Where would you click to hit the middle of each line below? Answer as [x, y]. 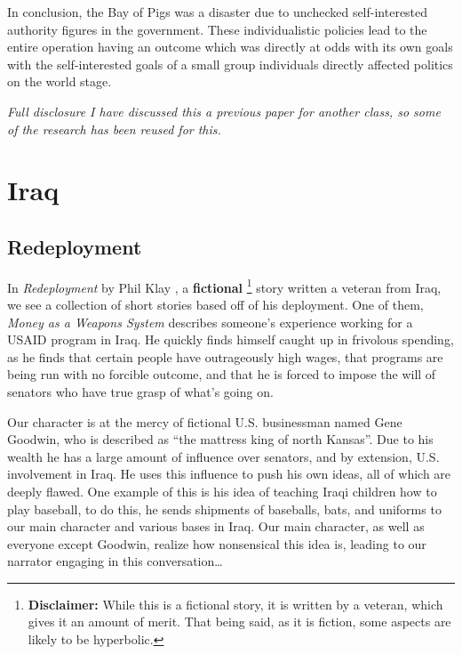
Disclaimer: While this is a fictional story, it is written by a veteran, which [235, 604]
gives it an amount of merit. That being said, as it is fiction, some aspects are [239, 622]
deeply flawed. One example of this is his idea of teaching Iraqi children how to [222, 491]
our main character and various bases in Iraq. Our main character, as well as [216, 526]
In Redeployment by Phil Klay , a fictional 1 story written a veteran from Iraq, [224, 286]
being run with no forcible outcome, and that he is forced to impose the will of [222, 374]
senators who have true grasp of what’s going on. [140, 391]
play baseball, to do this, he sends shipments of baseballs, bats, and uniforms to [224, 509]
